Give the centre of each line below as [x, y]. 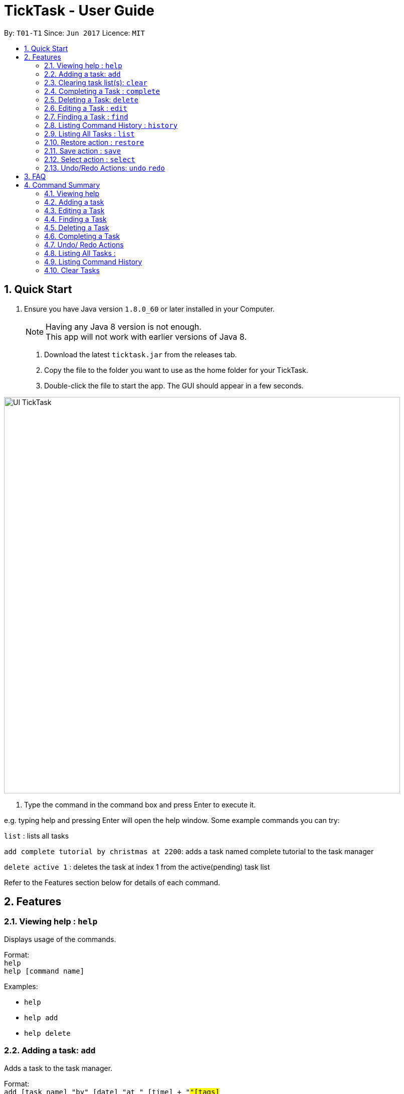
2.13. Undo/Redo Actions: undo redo [105, 168]
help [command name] [44, 971]
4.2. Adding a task [74, 202]
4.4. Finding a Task [75, 219]
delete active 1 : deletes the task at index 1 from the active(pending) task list [137, 867]
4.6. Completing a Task [82, 236]
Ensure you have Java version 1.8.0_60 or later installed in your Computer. [149, 309]
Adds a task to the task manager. [58, 1068]
